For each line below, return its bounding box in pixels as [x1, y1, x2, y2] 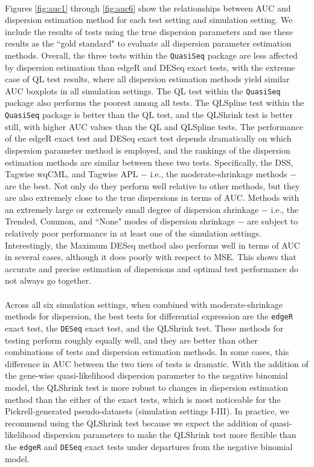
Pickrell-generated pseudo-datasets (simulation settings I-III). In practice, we [5, 405, 289, 417]
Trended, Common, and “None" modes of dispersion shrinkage [5, 215, 235, 227]
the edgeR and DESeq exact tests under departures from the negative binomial [5, 440, 293, 452]
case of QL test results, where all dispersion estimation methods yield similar [5, 73, 290, 85]
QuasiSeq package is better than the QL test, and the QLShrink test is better [5, 108, 293, 121]
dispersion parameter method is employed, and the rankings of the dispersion [5, 143, 290, 156]
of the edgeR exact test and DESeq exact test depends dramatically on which [5, 132, 292, 145]
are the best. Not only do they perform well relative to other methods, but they [5, 179, 300, 192]
